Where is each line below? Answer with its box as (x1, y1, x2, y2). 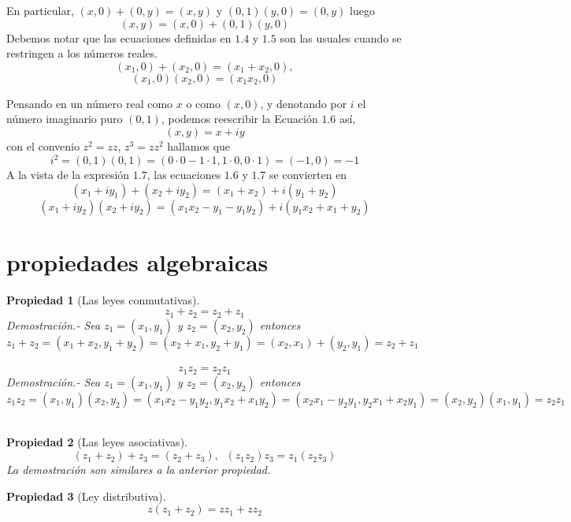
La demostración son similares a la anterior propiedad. (6, 461, 271, 478)
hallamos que (167, 137, 231, 154)
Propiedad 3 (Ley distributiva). (6, 487, 166, 504)
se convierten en (269, 166, 347, 183)
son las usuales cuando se (280, 29, 402, 46)
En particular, (6, 2, 74, 18)
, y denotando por (260, 95, 347, 111)
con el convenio (6, 137, 80, 154)
